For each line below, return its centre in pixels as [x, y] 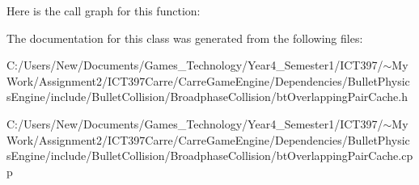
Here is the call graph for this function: [104, 11]
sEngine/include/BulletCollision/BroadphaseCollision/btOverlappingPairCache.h [207, 97]
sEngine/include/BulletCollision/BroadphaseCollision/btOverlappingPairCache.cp [210, 156]
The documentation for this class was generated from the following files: [185, 38]
